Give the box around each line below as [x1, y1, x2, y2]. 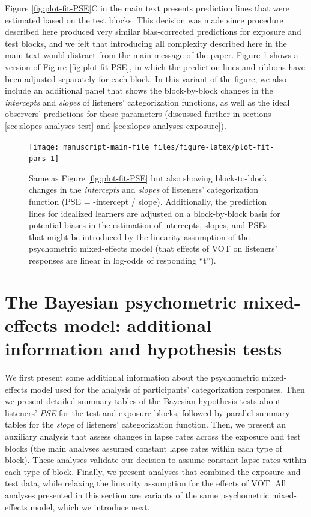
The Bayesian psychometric [5, 289, 237, 313]
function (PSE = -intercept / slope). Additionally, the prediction [29, 195, 267, 208]
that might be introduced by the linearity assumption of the [29, 230, 250, 243]
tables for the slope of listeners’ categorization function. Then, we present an [5, 418, 286, 431]
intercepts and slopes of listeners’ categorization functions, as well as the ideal [5, 95, 290, 108]
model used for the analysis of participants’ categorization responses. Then [30, 382, 305, 395]
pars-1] [29, 154, 59, 163]
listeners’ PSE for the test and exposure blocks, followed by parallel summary [5, 406, 290, 419]
